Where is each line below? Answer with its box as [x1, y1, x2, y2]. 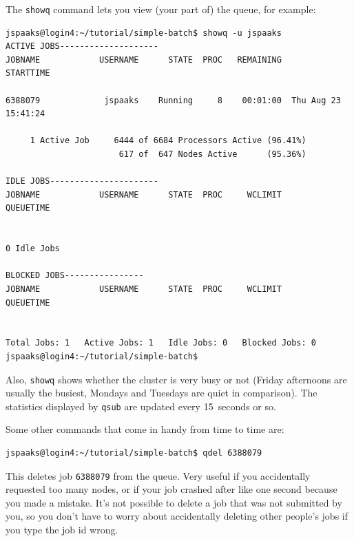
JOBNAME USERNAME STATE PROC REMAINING [6, 54, 282, 65]
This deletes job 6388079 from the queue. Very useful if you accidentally [6, 468, 311, 482]
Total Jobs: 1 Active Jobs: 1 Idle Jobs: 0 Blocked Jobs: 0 [6, 338, 317, 348]
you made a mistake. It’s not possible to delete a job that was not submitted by [6, 495, 342, 509]
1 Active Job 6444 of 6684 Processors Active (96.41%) [30, 136, 306, 146]
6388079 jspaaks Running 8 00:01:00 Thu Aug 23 [6, 95, 341, 105]
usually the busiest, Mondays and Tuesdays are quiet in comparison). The [6, 385, 317, 400]
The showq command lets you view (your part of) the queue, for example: [6, 2, 316, 16]
